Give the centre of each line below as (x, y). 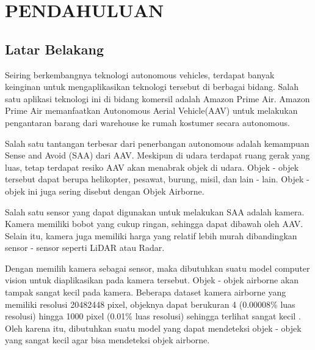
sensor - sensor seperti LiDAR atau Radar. (85, 248)
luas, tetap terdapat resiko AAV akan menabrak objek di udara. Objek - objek (152, 167)
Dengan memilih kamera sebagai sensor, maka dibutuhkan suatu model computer (157, 268)
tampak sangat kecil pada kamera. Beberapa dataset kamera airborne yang (146, 292)
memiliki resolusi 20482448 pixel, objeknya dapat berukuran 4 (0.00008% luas (150, 304)
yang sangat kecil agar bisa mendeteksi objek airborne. (107, 340)
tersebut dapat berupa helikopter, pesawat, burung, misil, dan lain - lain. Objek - (157, 179)
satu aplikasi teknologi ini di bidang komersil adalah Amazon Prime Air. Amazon (157, 98)
